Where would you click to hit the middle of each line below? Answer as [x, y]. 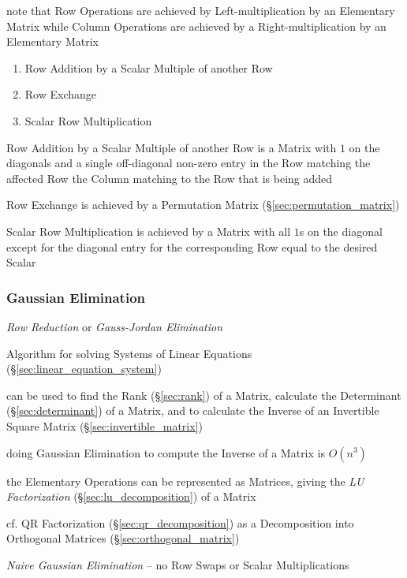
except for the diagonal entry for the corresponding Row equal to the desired [192, 246]
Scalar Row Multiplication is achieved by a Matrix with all [149, 231]
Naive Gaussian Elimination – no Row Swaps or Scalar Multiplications [178, 564]
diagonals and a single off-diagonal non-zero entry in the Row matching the [189, 163]
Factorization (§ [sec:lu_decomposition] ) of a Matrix [131, 496]
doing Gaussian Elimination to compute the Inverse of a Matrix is [166, 452]
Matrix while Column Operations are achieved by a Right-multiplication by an [196, 26]
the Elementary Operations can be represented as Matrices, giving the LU [185, 481]
